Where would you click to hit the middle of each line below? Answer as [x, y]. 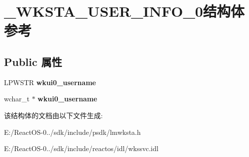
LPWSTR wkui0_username [50, 82]
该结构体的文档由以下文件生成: [53, 115]
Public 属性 [33, 61]
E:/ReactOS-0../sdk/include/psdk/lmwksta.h [72, 132]
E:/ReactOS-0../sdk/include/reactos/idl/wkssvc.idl [81, 148]
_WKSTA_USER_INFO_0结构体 [124, 11]
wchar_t [17, 99]
